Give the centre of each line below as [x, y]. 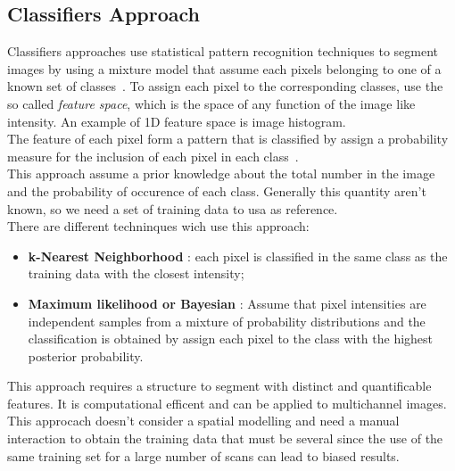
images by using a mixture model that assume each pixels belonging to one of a [224, 68]
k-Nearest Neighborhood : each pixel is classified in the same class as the [238, 256]
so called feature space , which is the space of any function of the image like [211, 103]
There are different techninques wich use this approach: [158, 226]
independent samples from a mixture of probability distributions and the [227, 321]
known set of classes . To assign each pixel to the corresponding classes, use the [225, 86]
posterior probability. [86, 355]
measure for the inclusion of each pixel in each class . [153, 156]
